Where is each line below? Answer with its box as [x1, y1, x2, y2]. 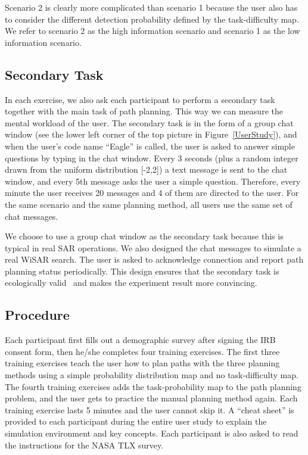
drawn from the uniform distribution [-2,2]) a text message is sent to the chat [5, 163, 288, 176]
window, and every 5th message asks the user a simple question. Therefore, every [5, 174, 301, 187]
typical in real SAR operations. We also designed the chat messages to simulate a [5, 241, 301, 254]
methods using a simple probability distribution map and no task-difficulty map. [5, 369, 298, 381]
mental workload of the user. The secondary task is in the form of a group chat [5, 116, 294, 129]
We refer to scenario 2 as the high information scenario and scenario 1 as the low [5, 24, 300, 37]
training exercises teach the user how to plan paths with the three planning [5, 357, 280, 369]
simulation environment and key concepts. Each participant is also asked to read [5, 427, 298, 440]
